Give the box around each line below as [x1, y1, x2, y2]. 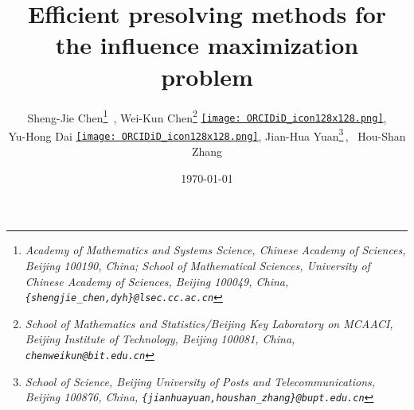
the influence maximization [55, 29, 359, 61]
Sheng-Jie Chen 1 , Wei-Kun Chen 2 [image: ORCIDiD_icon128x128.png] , [27, 106, 387, 126]
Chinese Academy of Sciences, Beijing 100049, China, [25, 273, 289, 289]
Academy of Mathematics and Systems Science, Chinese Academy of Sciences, [25, 242, 406, 258]
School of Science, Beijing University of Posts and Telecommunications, [25, 373, 376, 389]
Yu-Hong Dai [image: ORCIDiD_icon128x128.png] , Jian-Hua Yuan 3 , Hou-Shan [8, 125, 406, 144]
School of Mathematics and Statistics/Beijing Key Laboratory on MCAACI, [25, 315, 393, 331]
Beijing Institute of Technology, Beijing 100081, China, [25, 331, 295, 347]
